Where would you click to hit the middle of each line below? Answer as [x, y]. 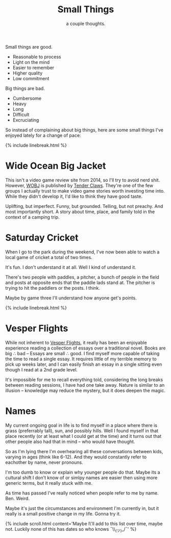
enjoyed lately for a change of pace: [43, 135]
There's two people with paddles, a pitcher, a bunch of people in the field [82, 277]
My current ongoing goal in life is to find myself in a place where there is [81, 425]
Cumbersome [27, 98]
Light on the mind [31, 62]
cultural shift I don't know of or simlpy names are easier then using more [81, 477]
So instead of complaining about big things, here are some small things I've [84, 130]
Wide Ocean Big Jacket [56, 166]
